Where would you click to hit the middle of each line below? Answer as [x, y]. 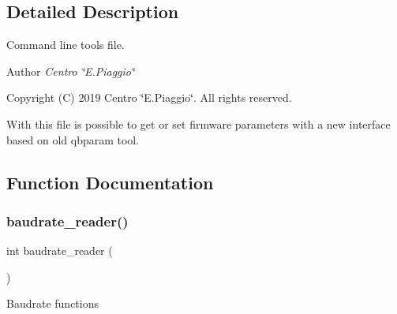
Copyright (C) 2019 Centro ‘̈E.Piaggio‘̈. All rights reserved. [149, 97]
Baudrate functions [52, 303]
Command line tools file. [66, 45]
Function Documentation [110, 182]
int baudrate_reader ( [60, 250]
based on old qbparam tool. [73, 139]
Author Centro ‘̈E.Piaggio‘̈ [71, 71]
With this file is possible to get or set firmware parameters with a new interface [198, 123]
